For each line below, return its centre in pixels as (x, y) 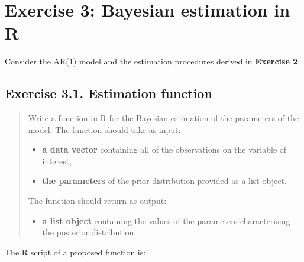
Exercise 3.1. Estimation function (109, 93)
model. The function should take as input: (104, 129)
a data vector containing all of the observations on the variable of (164, 149)
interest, (57, 161)
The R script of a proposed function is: (75, 252)
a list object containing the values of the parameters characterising (166, 220)
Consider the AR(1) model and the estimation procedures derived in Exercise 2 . (153, 61)
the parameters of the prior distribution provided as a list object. (164, 181)
